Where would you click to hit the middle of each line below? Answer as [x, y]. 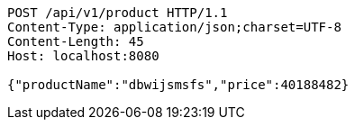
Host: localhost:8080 [83, 56]
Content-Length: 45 [76, 41]
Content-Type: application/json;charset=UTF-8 [174, 27]
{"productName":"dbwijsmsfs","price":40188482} [178, 85]
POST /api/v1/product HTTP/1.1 [118, 13]
